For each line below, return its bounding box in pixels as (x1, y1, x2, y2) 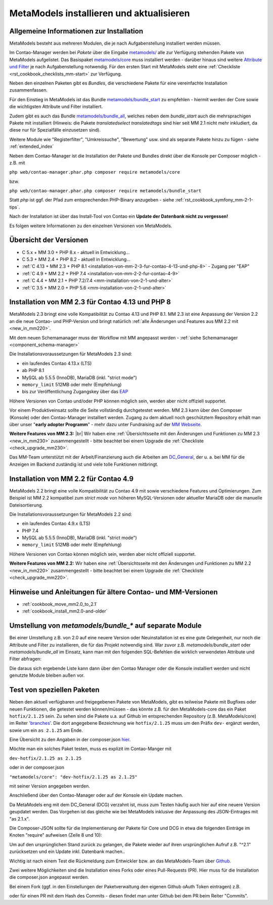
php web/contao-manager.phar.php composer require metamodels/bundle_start (9, 188, 202, 194)
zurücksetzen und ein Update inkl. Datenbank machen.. (9, 848, 125, 855)
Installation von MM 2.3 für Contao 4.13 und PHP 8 (9, 298, 171, 306)
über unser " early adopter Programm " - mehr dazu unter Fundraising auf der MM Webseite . (9, 421, 202, 427)
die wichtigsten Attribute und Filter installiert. (9, 104, 103, 110)
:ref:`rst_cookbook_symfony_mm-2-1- (175, 197, 253, 203)
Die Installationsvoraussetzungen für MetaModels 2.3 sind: (9, 351, 132, 357)
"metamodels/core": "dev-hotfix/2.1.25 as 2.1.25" (9, 774, 138, 779)
